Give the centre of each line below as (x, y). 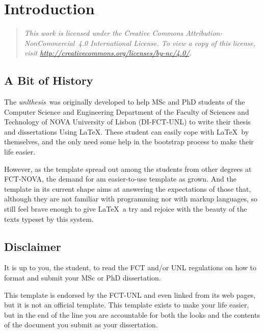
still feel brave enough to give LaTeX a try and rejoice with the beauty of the (126, 209)
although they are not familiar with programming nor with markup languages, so (131, 199)
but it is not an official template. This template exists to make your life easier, (127, 305)
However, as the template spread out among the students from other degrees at (128, 169)
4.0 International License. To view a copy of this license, (167, 43)
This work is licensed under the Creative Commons (104, 33)
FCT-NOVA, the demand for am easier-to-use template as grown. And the (120, 179)
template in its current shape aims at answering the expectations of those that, (128, 188)
